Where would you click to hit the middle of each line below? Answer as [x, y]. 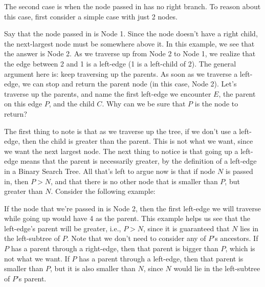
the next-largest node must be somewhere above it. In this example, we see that [129, 43]
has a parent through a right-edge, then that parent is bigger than [115, 248]
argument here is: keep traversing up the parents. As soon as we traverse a [121, 73]
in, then [16, 181]
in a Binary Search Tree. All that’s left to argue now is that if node [110, 171]
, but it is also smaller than [93, 268]
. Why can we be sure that [144, 104]
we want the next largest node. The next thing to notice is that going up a [121, 151]
